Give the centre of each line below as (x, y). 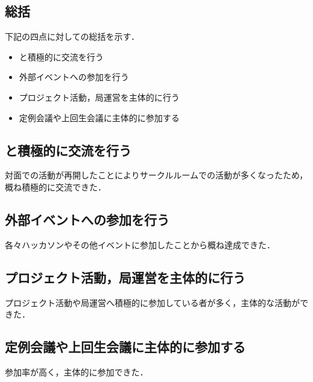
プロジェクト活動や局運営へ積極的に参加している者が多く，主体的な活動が (153, 302)
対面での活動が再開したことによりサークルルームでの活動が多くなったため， (156, 175)
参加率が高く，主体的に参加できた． (77, 371)
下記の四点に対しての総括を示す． (72, 36)
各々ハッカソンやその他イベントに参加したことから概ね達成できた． (140, 244)
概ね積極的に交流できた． (55, 186)
